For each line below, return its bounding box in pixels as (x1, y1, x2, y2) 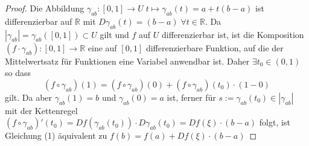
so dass (5, 66, 31, 79)
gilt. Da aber (5, 90, 53, 103)
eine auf (88, 41, 117, 54)
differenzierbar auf (5, 14, 72, 27)
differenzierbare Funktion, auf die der (145, 41, 284, 54)
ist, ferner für (167, 90, 216, 103)
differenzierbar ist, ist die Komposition (161, 28, 304, 40)
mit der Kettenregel (5, 104, 78, 116)
